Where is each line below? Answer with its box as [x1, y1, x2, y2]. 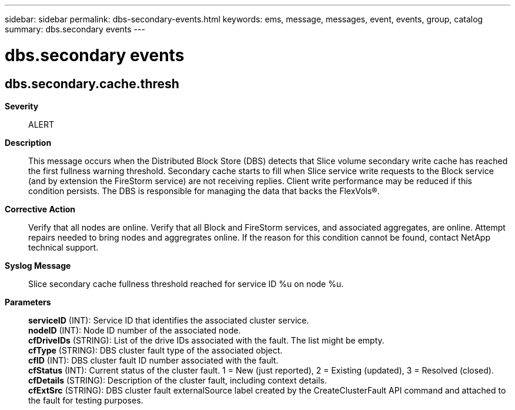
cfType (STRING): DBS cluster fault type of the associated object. [28, 345, 283, 355]
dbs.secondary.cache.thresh [5, 76, 179, 91]
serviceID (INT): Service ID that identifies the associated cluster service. [28, 315, 309, 325]
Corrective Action [5, 204, 75, 214]
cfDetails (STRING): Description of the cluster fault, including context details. [28, 375, 327, 385]
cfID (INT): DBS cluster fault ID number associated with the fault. [28, 355, 279, 365]
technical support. [28, 242, 99, 252]
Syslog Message [5, 260, 71, 271]
